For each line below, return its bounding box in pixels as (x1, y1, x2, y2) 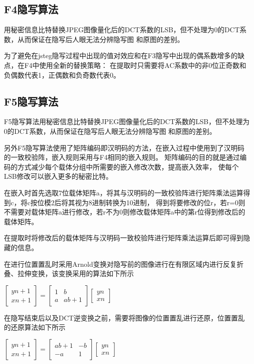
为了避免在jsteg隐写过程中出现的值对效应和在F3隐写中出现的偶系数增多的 (4, 50, 238, 61)
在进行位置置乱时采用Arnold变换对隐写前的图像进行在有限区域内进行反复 (4, 258, 237, 269)
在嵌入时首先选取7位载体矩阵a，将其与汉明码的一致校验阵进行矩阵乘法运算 (4, 187, 243, 197)
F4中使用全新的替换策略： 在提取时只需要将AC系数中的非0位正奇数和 (24, 60, 247, 70)
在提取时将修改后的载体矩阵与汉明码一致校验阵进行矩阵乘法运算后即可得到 (4, 233, 243, 243)
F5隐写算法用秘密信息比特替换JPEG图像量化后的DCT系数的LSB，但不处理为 (4, 116, 250, 127)
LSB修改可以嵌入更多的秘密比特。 (4, 171, 113, 181)
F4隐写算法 (4, 1, 59, 17)
